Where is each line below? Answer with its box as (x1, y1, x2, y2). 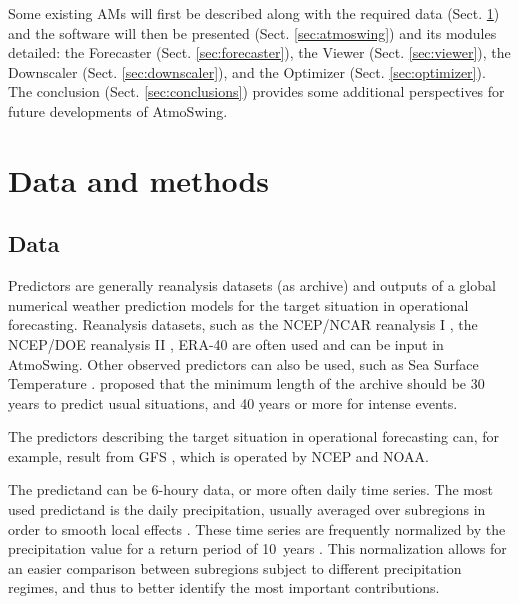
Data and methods (8, 159, 269, 200)
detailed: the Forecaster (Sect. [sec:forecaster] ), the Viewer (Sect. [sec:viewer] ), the (8, 42, 511, 63)
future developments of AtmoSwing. (8, 100, 228, 121)
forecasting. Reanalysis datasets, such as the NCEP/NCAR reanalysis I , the (8, 314, 478, 335)
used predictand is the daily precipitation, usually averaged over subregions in (8, 499, 486, 520)
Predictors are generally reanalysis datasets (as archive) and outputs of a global (8, 275, 496, 296)
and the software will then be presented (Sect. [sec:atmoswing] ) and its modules (8, 22, 497, 43)
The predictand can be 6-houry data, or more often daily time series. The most (8, 479, 493, 500)
